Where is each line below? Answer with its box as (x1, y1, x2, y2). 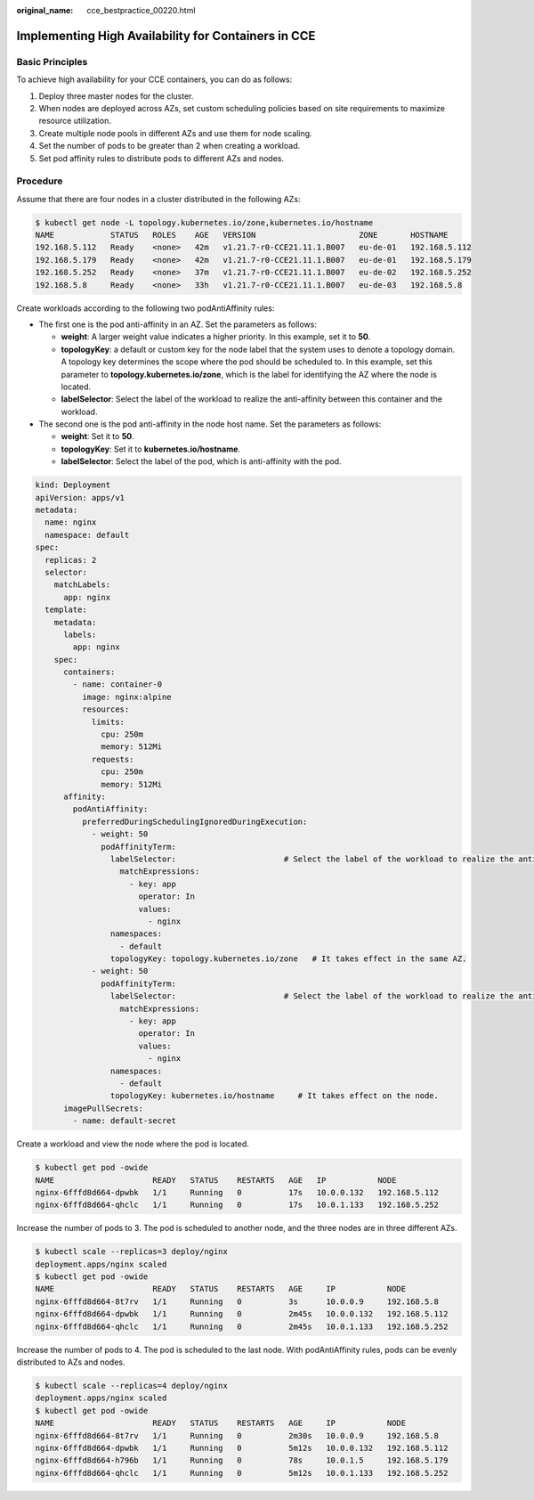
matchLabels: (53, 580, 111, 590)
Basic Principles (16, 55, 88, 68)
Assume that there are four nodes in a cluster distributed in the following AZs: (16, 193, 301, 204)
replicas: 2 (44, 555, 97, 565)
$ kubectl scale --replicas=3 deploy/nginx (35, 1247, 229, 1257)
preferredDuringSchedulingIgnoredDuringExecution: (81, 816, 308, 827)
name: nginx (44, 518, 97, 527)
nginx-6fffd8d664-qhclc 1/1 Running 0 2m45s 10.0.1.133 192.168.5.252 (35, 1321, 449, 1332)
